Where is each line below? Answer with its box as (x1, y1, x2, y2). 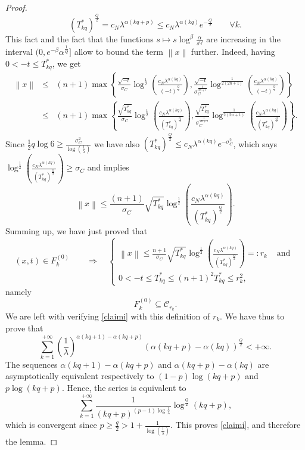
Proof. (5, 1, 27, 13)
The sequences (5, 358, 58, 370)
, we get (52, 57, 81, 70)
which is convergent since (5, 418, 97, 431)
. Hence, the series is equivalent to (61, 381, 186, 394)
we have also (94, 137, 140, 150)
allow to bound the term (74, 45, 164, 58)
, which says (233, 137, 278, 150)
